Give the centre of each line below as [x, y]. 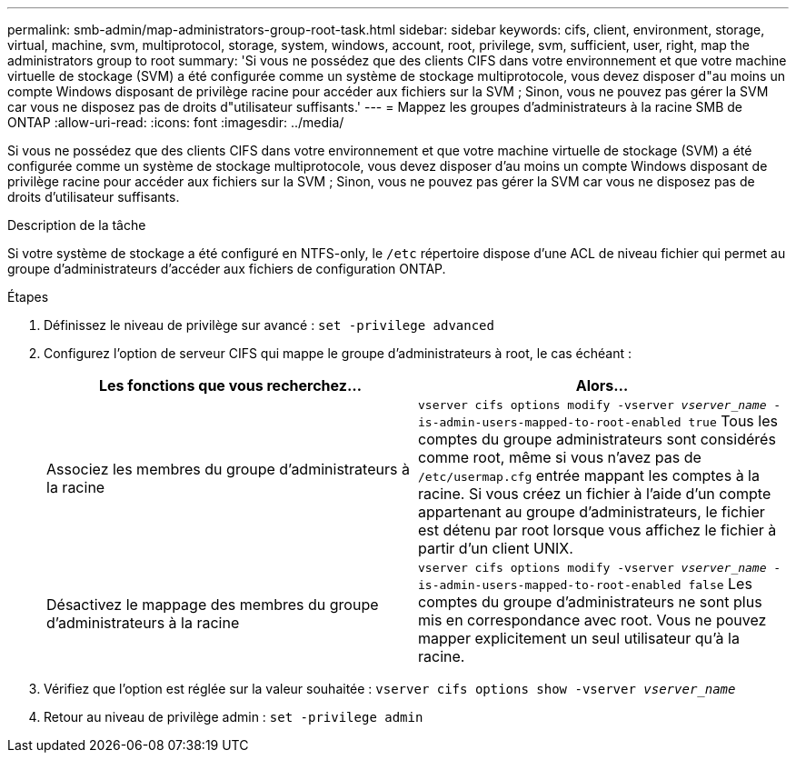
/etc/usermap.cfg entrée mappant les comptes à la [589, 475]
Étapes [28, 297]
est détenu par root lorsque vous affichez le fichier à [597, 530]
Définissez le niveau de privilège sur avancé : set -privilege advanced [269, 325]
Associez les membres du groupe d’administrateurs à [228, 469]
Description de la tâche [77, 225]
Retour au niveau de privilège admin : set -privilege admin [234, 717]
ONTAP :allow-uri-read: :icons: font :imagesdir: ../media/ [176, 122]
